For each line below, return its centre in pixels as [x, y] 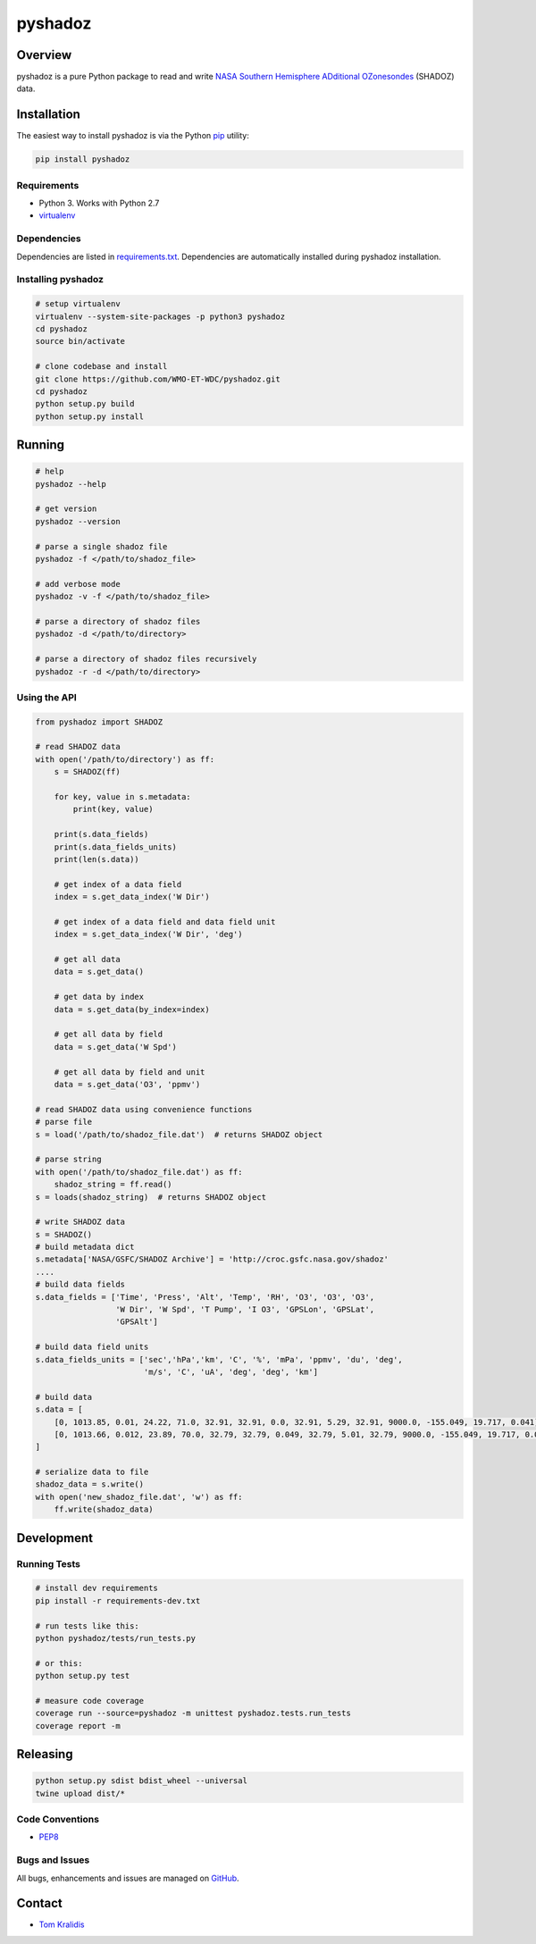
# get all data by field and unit [130, 1072]
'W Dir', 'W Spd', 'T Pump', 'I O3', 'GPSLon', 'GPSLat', [245, 1310]
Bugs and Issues [53, 1860]
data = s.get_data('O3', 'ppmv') [127, 1084]
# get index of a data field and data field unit [165, 922]
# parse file [64, 1122]
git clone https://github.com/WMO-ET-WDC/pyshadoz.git [158, 379]
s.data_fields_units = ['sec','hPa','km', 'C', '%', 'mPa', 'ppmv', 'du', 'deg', [219, 1359]
